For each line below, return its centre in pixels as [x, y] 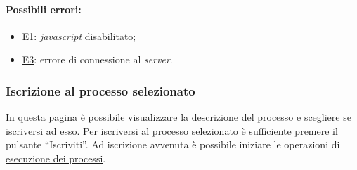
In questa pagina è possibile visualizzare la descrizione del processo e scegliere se [178, 117]
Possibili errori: [44, 9]
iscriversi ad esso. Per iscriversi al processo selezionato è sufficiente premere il [172, 130]
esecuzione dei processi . [56, 158]
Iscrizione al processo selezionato [100, 90]
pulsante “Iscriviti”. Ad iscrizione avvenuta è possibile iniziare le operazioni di [173, 144]
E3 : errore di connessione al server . [97, 59]
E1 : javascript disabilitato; [79, 35]
